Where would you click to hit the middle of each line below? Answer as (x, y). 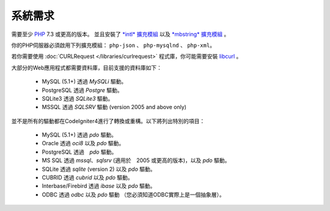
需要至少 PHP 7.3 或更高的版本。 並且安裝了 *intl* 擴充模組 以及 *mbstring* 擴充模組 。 (120, 34)
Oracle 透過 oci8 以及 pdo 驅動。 (83, 143)
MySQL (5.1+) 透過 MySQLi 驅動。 (84, 82)
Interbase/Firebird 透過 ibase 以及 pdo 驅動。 (99, 186)
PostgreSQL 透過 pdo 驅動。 (79, 152)
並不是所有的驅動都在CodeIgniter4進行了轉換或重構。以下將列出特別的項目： (108, 121)
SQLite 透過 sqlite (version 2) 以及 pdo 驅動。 (99, 169)
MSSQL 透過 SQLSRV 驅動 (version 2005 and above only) (114, 107)
